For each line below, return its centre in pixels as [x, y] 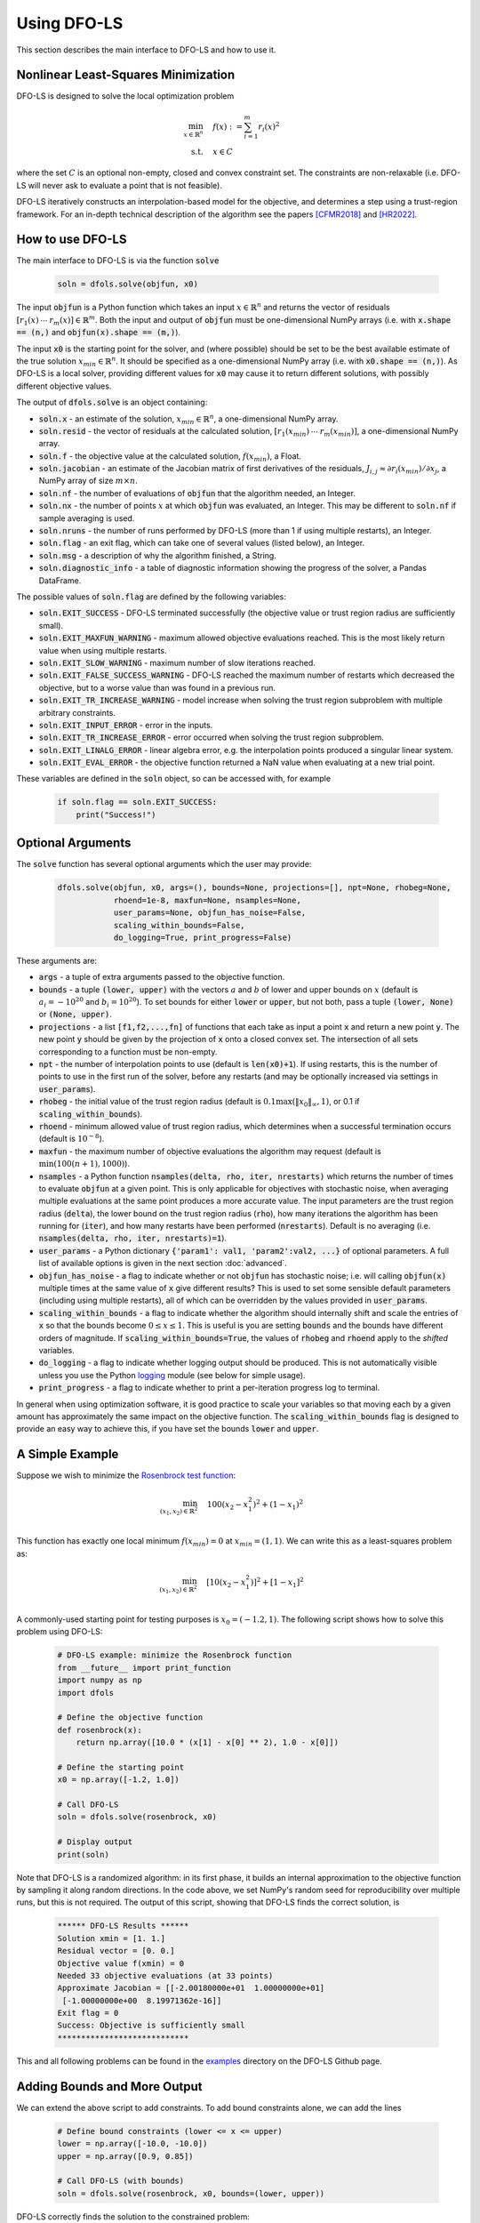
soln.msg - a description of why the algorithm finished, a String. [158, 555]
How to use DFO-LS [72, 240]
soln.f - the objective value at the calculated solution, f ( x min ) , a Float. [170, 457]
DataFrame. [60, 580]
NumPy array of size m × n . [88, 481]
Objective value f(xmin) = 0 [121, 1963]
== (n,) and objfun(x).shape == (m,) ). [99, 333]
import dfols [86, 1693]
